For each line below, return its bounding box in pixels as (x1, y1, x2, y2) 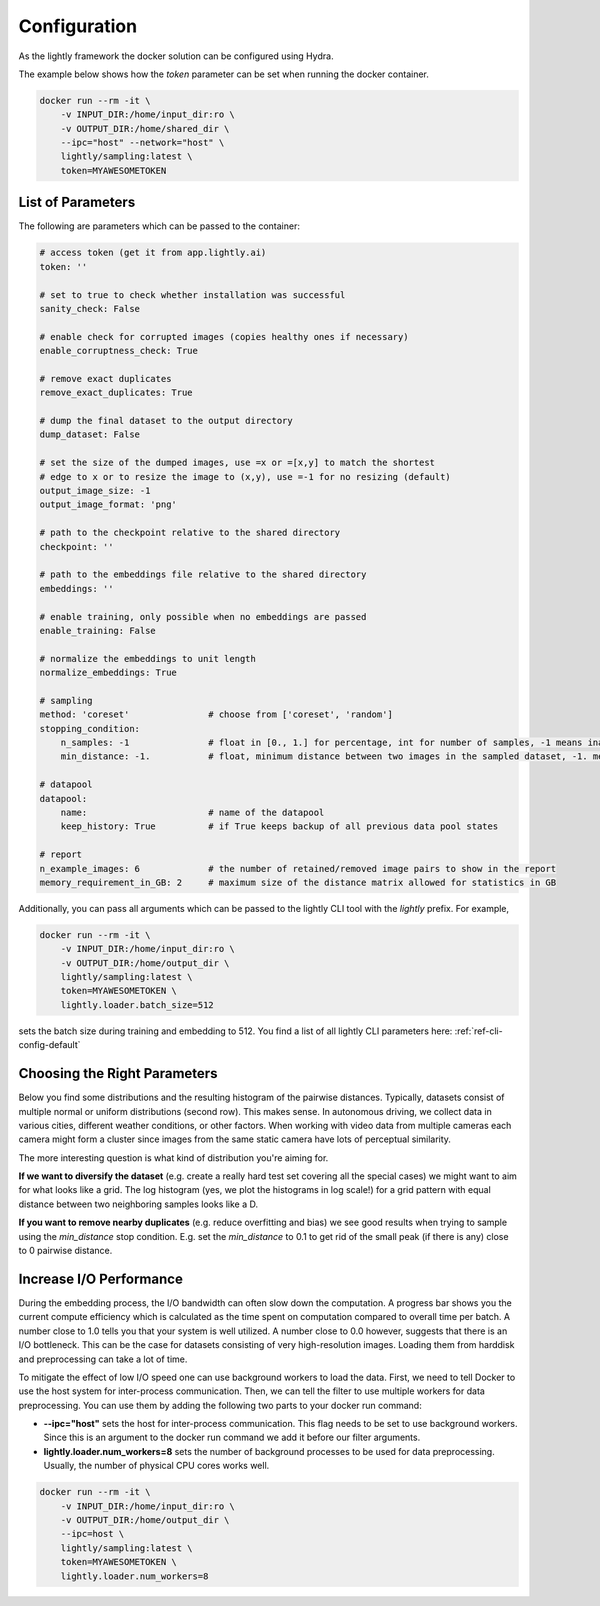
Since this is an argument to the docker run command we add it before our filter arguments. (43, 1431, 421, 1444)
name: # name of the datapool (60, 806, 325, 818)
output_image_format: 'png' (39, 499, 177, 510)
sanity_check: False (39, 303, 140, 314)
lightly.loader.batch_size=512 (60, 999, 214, 1010)
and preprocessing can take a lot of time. (18, 1353, 188, 1365)
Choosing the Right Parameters (18, 1065, 218, 1082)
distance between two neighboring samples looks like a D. (18, 1198, 259, 1210)
